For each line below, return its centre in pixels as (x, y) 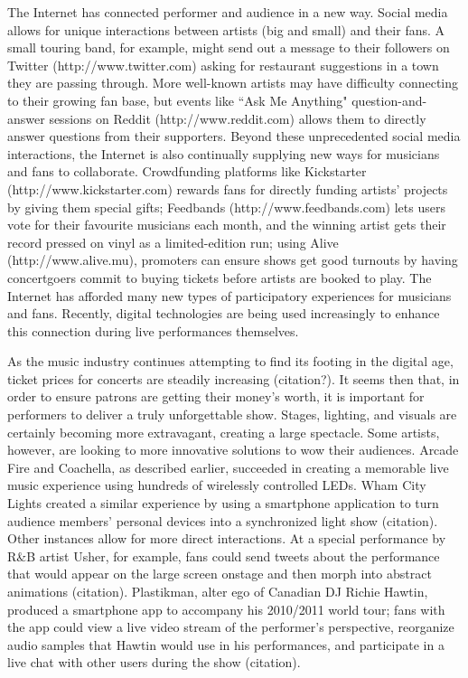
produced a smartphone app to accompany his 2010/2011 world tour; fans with (226, 609)
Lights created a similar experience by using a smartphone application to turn (223, 503)
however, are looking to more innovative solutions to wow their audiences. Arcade (233, 450)
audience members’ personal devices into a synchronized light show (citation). (223, 520)
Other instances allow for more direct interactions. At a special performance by (227, 538)
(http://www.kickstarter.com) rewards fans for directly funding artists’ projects (228, 188)
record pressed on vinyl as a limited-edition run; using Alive (173, 242)
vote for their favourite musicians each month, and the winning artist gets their (227, 225)
